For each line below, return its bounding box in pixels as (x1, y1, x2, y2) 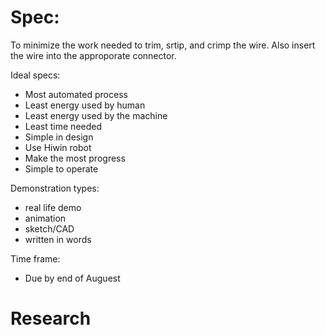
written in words (24, 233, 92, 245)
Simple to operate (24, 162, 99, 175)
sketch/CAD (24, 222, 75, 235)
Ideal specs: (10, 69, 61, 81)
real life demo (24, 201, 82, 213)
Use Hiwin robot (24, 141, 92, 153)
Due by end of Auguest (24, 272, 121, 284)
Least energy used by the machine (24, 109, 168, 121)
